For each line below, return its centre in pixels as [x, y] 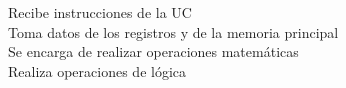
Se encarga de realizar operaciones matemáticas [153, 51]
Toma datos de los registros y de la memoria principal [173, 31]
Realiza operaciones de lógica [97, 70]
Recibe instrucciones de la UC [100, 12]
